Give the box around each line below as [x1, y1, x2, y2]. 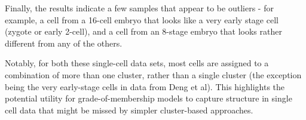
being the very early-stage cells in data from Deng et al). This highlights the [5, 80, 285, 93]
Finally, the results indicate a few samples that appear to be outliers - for [5, 2, 274, 14]
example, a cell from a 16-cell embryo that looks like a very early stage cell [5, 13, 279, 26]
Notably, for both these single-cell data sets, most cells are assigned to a [5, 57, 269, 69]
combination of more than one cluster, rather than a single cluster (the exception [5, 68, 302, 81]
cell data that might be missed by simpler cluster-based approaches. [5, 103, 253, 116]
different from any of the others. [5, 36, 123, 49]
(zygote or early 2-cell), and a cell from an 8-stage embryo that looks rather [5, 25, 282, 38]
